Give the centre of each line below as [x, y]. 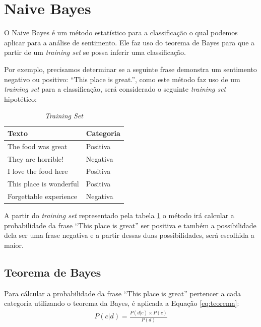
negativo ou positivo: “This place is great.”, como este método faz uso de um [122, 79]
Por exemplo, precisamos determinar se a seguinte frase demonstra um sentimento [130, 69]
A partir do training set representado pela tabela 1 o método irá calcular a [119, 215]
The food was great [38, 146]
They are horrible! [36, 158]
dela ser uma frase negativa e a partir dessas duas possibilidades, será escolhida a [129, 235]
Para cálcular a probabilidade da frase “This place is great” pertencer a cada [123, 293]
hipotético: [20, 99]
